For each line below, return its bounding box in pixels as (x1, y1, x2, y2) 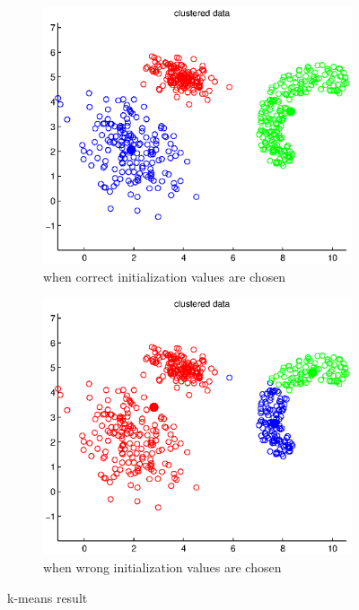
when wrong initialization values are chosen (43, 557, 282, 576)
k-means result (7, 588, 88, 606)
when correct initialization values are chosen (43, 266, 286, 285)
